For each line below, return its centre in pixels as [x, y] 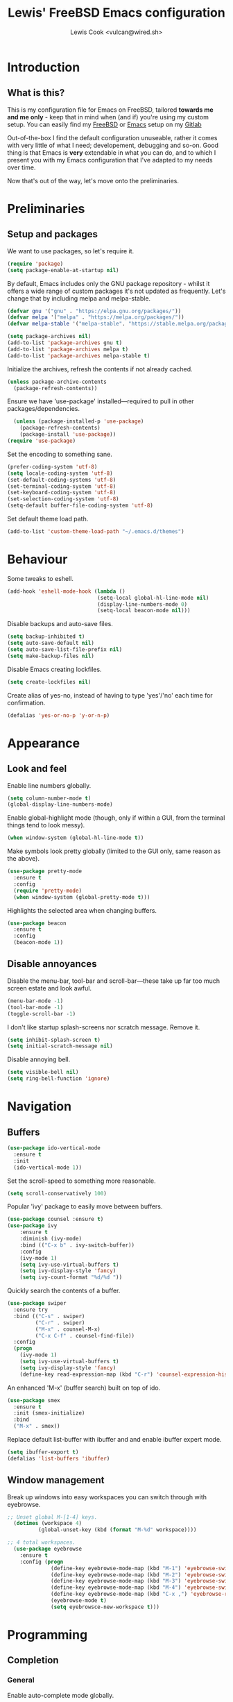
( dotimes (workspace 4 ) [48, 1524]
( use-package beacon [37, 923]
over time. [21, 167]
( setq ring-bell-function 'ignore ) [59, 1079]
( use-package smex [34, 1400]
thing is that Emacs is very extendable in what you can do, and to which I [112, 152]
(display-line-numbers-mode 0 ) [142, 604]
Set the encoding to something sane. [60, 454]
